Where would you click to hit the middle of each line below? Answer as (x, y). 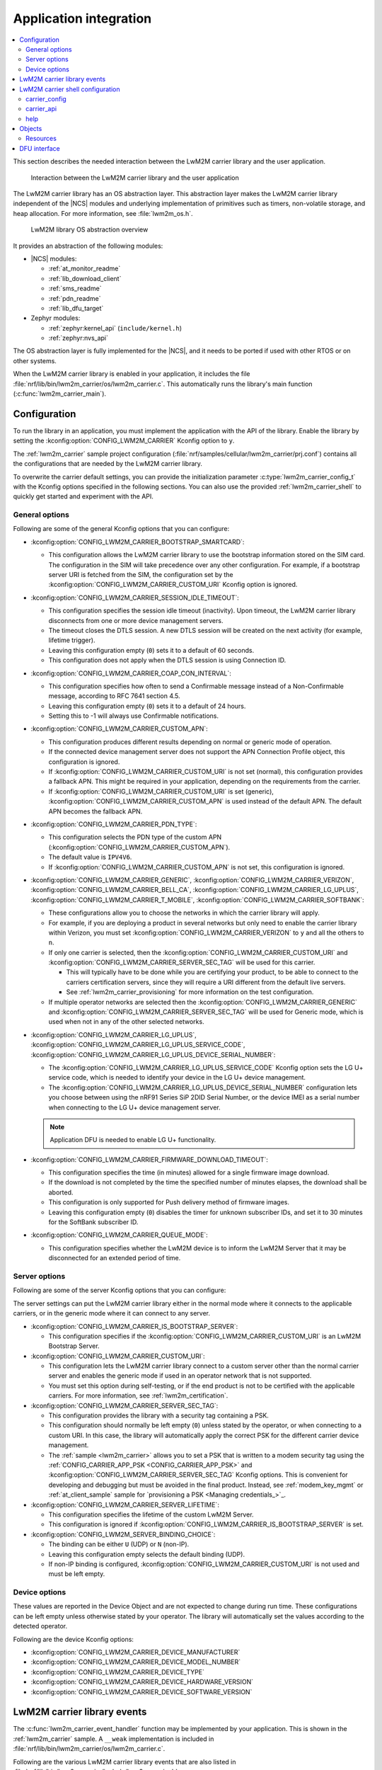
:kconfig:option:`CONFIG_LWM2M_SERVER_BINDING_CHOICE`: (123, 1534)
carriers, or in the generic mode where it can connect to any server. (111, 1313)
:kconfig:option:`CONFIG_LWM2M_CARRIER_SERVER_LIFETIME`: (125, 1504)
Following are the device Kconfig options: (74, 1639)
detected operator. (40, 1626)
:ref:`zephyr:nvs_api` (79, 338)
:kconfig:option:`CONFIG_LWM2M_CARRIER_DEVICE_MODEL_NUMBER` (136, 1662)
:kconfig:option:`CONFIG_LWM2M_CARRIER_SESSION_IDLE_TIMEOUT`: (135, 598)
